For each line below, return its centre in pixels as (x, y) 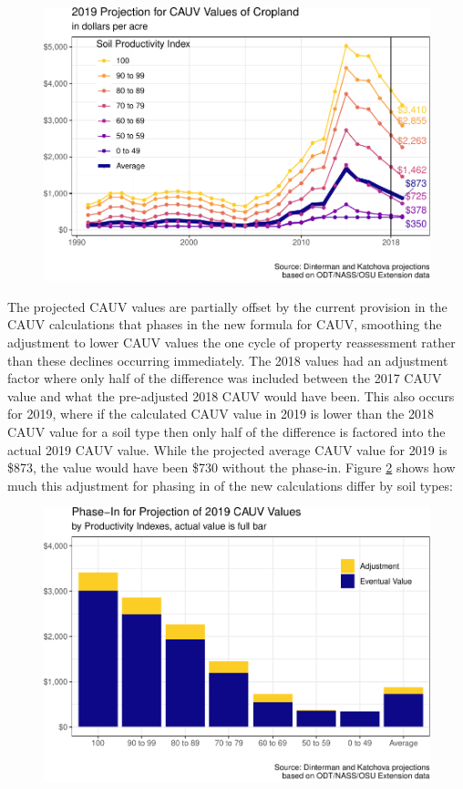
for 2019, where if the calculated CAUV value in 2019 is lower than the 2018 (221, 414)
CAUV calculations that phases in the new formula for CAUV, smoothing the (225, 324)
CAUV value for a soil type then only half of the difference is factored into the (226, 431)
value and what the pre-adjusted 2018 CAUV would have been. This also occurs (231, 395)
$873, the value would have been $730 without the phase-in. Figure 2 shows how (231, 467)
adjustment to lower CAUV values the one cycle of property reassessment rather (231, 343)
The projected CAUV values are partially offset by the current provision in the (227, 306)
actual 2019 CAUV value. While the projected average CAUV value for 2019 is (227, 449)
